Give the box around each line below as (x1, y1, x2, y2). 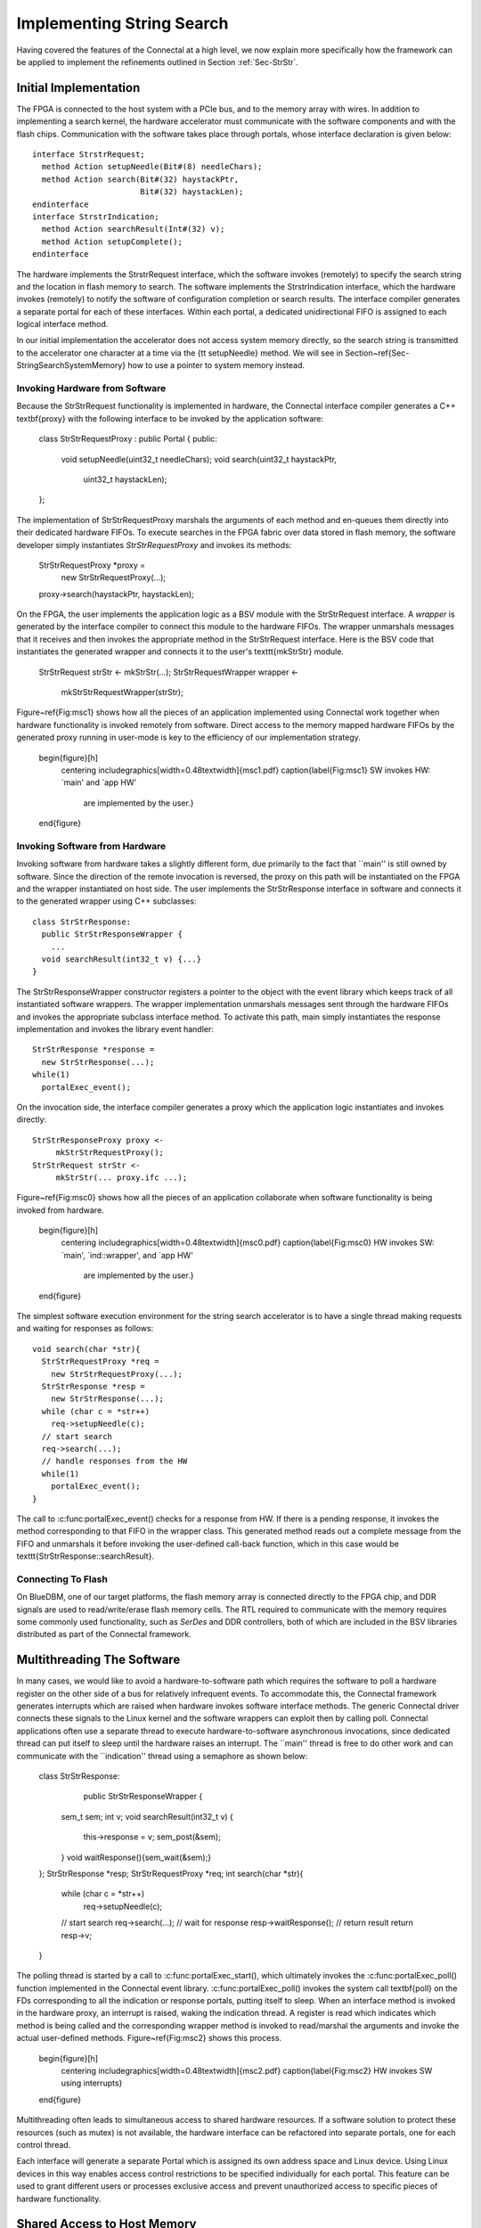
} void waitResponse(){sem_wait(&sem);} (61, 1852, 212, 1863)
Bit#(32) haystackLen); (139, 187, 244, 197)
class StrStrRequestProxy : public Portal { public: (38, 433, 218, 445)
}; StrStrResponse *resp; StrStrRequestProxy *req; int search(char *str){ (38, 1868, 304, 1879)
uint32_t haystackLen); (83, 473, 167, 485)
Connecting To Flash (16, 1573, 109, 1585)
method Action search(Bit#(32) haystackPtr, (41, 174, 240, 184)
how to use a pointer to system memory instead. (127, 360, 305, 371)
